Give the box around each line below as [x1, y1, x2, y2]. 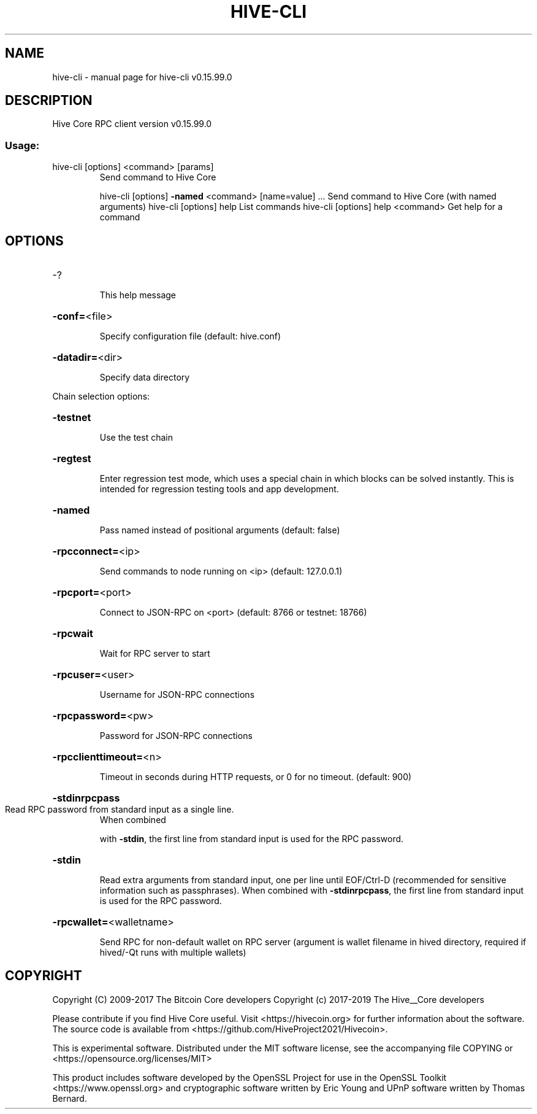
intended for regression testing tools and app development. [99, 484, 339, 495]
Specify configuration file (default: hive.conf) [99, 331, 281, 342]
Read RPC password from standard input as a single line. [5, 804, 234, 815]
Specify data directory [99, 372, 190, 383]
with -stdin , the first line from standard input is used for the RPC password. [99, 834, 404, 845]
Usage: [5, 139, 40, 152]
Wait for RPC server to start [99, 648, 210, 659]
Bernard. [52, 1093, 87, 1104]
